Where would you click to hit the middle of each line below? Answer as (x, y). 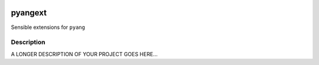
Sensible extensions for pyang (48, 27)
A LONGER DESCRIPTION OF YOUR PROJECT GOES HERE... (84, 54)
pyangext (29, 13)
